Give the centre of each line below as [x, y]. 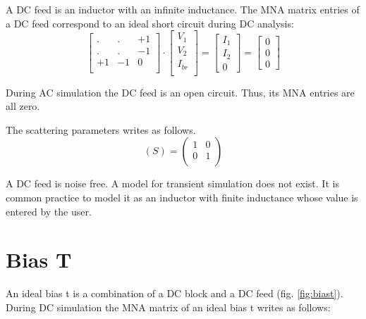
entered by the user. [49, 211]
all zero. [23, 106]
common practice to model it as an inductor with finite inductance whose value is [182, 198]
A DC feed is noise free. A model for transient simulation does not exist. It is [172, 183]
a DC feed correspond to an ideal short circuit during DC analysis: [150, 23]
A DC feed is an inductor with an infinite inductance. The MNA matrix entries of [183, 9]
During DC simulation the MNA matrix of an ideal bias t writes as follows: [168, 307]
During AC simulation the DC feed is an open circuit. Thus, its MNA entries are [180, 92]
